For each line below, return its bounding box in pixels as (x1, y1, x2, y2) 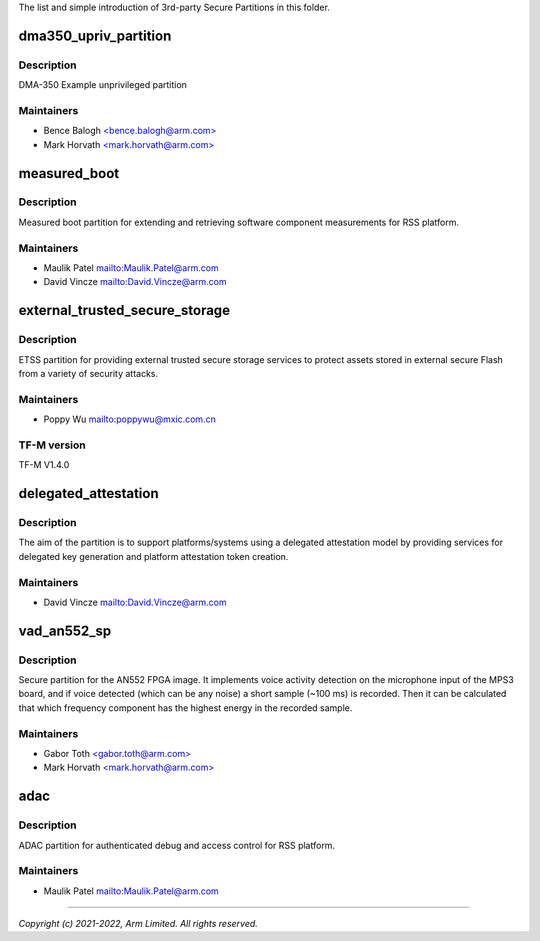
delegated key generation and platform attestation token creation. (18, 550, 289, 562)
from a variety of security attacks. (18, 367, 159, 379)
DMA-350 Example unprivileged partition (18, 79, 187, 91)
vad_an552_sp (18, 622, 112, 639)
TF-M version (18, 438, 87, 452)
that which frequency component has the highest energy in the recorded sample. (18, 701, 353, 714)
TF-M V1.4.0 (18, 459, 70, 471)
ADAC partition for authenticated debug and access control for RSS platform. (18, 839, 335, 851)
